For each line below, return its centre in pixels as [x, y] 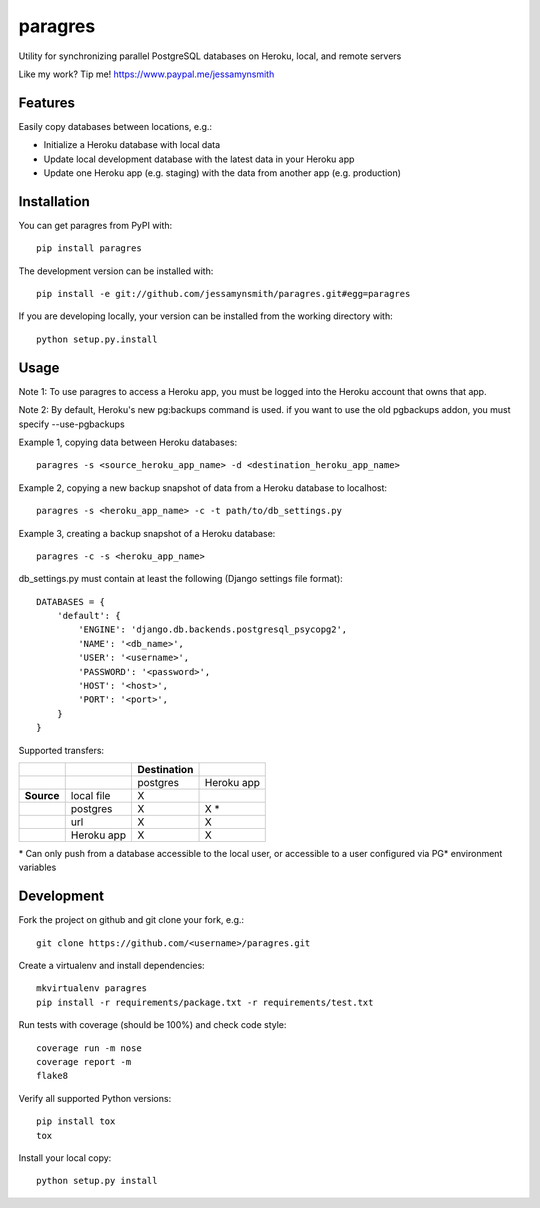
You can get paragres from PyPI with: [95, 225]
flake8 [52, 1076]
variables [37, 867]
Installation [54, 201]
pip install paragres [89, 248]
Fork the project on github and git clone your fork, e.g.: [131, 920]
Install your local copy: [65, 1157]
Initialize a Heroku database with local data [132, 145]
